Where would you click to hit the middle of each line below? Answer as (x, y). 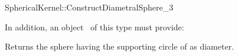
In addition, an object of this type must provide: (94, 27)
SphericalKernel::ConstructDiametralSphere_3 (89, 7)
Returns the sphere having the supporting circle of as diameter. (120, 46)
